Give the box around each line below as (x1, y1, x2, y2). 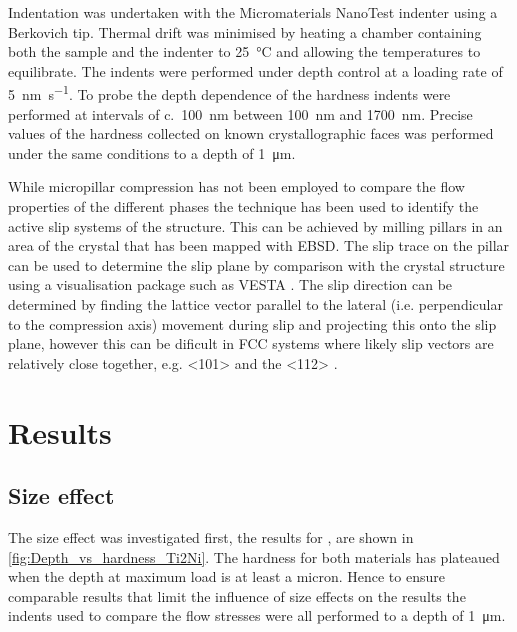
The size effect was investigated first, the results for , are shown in (8, 526, 414, 547)
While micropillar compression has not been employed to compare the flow (8, 176, 465, 197)
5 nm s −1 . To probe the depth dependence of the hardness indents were (8, 81, 451, 105)
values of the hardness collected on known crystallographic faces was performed (8, 123, 494, 144)
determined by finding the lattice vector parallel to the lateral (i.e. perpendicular (8, 293, 503, 314)
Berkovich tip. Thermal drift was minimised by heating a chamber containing (8, 21, 482, 42)
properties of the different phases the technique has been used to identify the (8, 196, 479, 216)
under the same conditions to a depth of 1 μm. (8, 142, 296, 163)
